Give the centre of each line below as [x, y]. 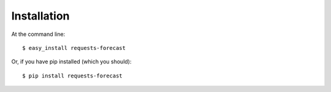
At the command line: [38, 34]
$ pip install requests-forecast [72, 76]
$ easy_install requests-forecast [74, 48]
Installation [40, 16]
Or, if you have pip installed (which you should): [71, 62]
